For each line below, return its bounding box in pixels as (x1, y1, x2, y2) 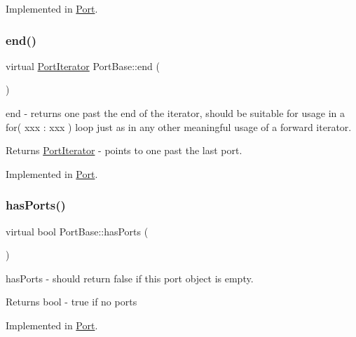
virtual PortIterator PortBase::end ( (6, 58, 160, 73)
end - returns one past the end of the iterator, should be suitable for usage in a (6, 106, 345, 120)
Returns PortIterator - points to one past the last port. (6, 143, 242, 158)
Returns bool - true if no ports (6, 294, 137, 309)
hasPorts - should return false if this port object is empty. (6, 270, 254, 285)
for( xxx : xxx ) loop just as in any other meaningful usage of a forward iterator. (6, 119, 352, 134)
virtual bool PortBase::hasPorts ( (6, 223, 149, 238)
